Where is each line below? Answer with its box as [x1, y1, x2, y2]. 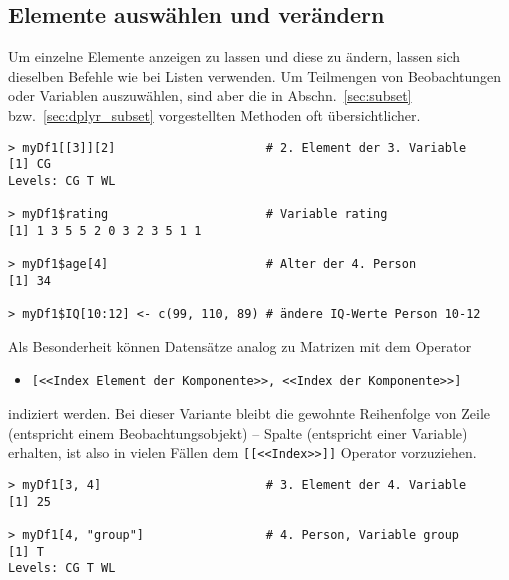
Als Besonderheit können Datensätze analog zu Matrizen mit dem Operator [8, 335, 472, 356]
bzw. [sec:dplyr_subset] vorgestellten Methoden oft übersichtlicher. [8, 104, 421, 125]
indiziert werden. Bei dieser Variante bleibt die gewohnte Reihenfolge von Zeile [8, 403, 491, 424]
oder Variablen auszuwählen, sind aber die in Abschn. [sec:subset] [8, 85, 412, 106]
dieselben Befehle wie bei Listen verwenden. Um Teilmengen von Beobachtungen [8, 65, 502, 86]
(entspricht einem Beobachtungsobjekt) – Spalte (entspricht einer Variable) [8, 422, 468, 443]
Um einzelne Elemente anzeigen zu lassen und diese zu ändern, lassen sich [8, 46, 461, 67]
